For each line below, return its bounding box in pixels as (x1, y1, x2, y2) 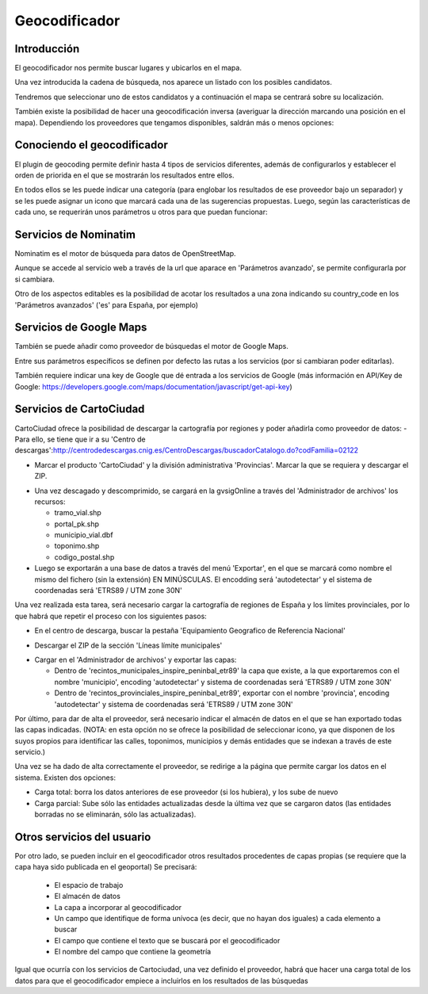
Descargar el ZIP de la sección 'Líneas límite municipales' (34, 640, 223, 650)
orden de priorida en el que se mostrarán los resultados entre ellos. (14, 170, 235, 180)
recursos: (34, 496, 66, 507)
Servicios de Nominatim (14, 227, 136, 241)
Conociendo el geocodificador (14, 139, 168, 152)
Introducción (14, 42, 80, 55)
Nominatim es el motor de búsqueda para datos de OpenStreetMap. (14, 249, 237, 258)
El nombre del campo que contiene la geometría (54, 947, 212, 957)
